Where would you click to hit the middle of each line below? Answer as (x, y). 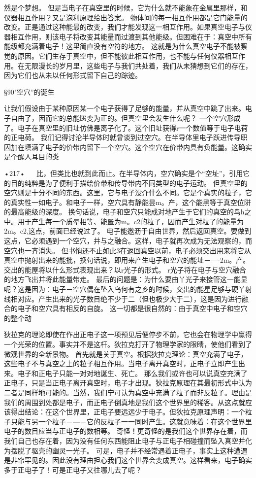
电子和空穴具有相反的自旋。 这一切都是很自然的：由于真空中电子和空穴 (132, 308)
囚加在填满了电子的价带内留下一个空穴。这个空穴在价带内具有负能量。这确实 (128, 147)
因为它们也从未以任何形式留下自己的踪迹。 (73, 75)
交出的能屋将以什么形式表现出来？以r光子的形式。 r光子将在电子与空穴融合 (125, 269)
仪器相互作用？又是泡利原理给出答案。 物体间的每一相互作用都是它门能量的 (126, 17)
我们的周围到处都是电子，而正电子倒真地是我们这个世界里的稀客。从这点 (121, 402)
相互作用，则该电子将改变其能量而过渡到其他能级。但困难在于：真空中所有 (131, 36)
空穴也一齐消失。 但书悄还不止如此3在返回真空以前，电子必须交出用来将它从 (128, 250)
